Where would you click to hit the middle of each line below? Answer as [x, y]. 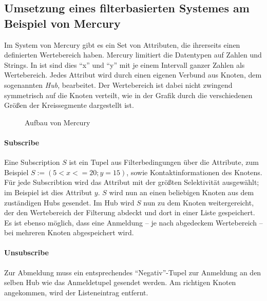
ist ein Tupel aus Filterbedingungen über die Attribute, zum [164, 162]
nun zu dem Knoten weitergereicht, [199, 202]
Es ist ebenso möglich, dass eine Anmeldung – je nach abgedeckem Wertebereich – [133, 222]
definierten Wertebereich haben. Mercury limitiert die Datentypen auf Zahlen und [133, 55]
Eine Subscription [32, 162]
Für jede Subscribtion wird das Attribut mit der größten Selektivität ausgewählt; [132, 182]
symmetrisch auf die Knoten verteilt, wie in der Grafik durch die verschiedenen [128, 95]
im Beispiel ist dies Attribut [48, 192]
